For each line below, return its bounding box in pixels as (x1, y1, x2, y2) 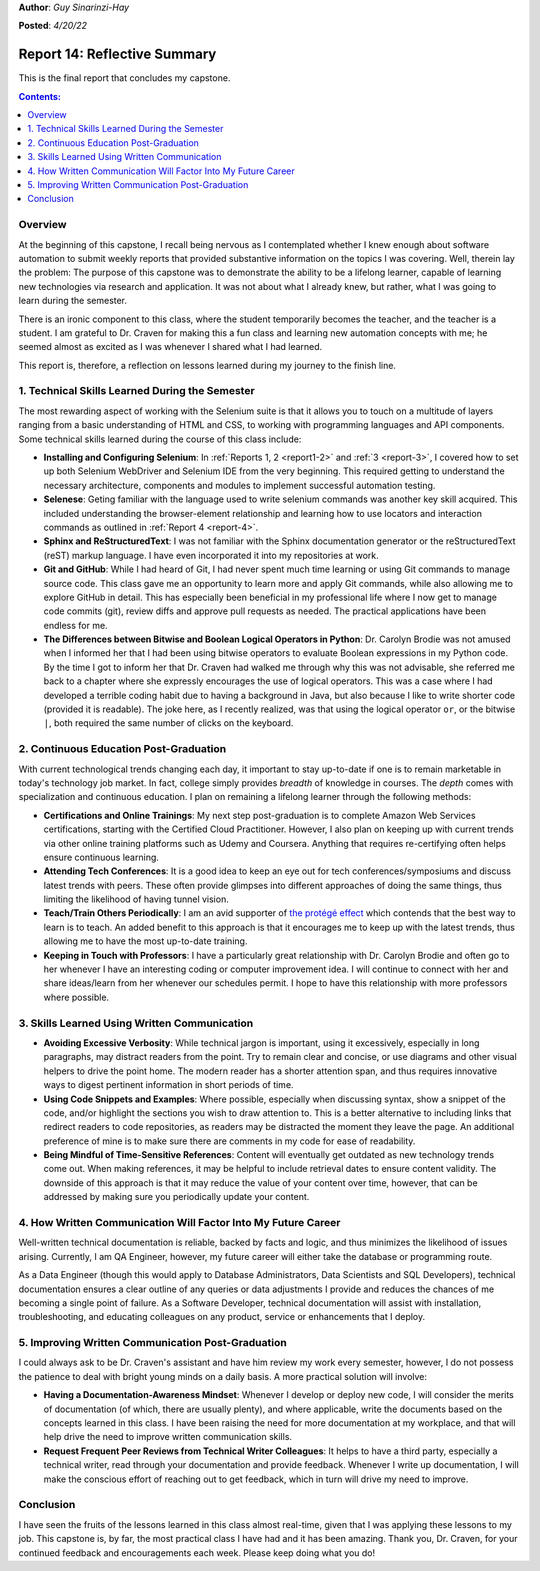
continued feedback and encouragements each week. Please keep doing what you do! (18, 1546, 376, 1559)
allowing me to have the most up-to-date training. (43, 935, 248, 947)
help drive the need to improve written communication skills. (43, 1431, 293, 1443)
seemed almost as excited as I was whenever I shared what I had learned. (18, 341, 323, 353)
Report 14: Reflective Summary (18, 46, 217, 63)
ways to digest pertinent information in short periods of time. (43, 1079, 294, 1091)
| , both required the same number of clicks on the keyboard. (43, 717, 294, 729)
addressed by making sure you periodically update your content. (43, 1191, 310, 1203)
